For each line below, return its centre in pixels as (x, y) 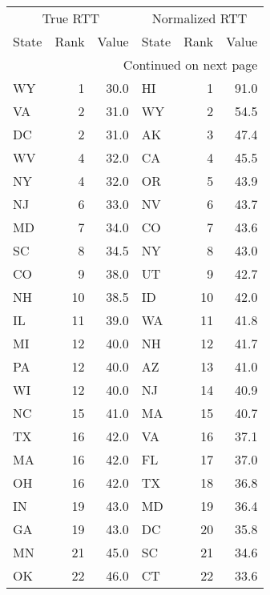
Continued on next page (190, 64)
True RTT (71, 18)
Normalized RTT (199, 18)
